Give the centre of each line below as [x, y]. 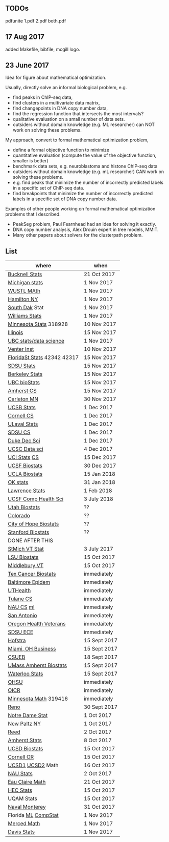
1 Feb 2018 [98, 491]
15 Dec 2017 [100, 457]
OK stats [18, 482]
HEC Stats [20, 790]
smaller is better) [30, 161]
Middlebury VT [26, 565]
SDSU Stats [22, 366]
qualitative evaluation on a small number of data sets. [69, 119]
